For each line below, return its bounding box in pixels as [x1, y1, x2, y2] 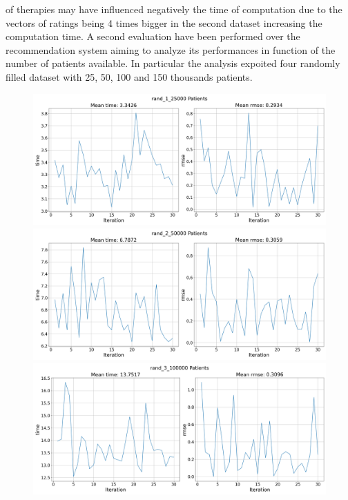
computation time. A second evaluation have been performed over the [6, 29, 300, 44]
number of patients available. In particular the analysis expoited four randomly [6, 56, 340, 70]
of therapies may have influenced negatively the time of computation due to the [6, 2, 342, 16]
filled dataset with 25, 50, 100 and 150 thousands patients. [6, 69, 253, 84]
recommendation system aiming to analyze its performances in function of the [6, 42, 336, 57]
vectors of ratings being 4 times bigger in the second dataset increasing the [6, 15, 322, 30]
